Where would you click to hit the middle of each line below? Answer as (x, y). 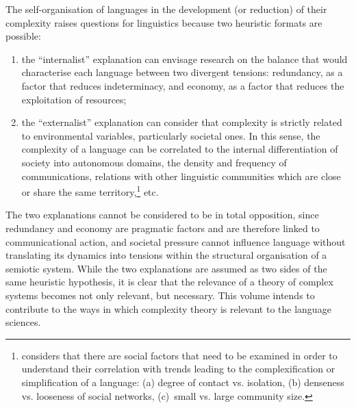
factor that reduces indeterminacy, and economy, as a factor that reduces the (183, 85)
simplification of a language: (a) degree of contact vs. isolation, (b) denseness (183, 382)
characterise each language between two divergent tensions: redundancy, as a (182, 72)
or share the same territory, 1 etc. (90, 191)
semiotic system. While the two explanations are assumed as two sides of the (166, 268)
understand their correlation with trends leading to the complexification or (178, 369)
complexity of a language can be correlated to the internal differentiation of (180, 149)
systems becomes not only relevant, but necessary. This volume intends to (160, 295)
